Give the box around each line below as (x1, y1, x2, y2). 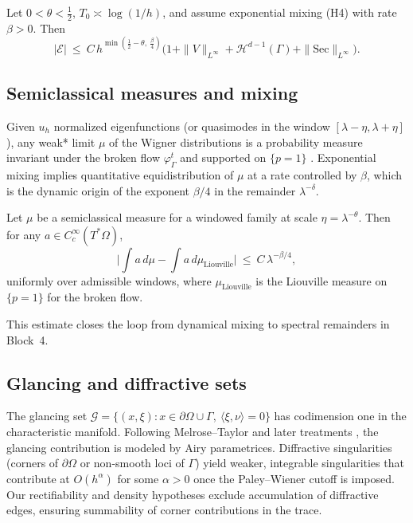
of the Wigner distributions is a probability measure (109, 133, 363, 150)
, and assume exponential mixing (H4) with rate (162, 4, 397, 20)
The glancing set (6, 407, 88, 424)
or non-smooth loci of (80, 454, 185, 471)
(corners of (6, 454, 59, 471)
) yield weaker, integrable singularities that (195, 454, 404, 471)
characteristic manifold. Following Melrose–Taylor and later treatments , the (6, 423, 379, 440)
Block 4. (6, 331, 49, 348)
